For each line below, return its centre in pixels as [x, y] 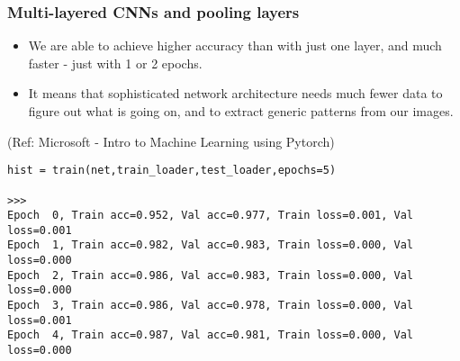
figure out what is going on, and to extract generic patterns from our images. [241, 111]
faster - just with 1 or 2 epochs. [115, 63]
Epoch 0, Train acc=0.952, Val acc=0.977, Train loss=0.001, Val [211, 216]
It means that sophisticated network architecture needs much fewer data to [235, 93]
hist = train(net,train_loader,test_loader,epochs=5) [172, 171]
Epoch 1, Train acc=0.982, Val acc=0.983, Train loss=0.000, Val [211, 245]
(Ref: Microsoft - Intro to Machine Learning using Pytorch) [171, 141]
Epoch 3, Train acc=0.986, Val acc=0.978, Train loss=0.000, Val [211, 306]
